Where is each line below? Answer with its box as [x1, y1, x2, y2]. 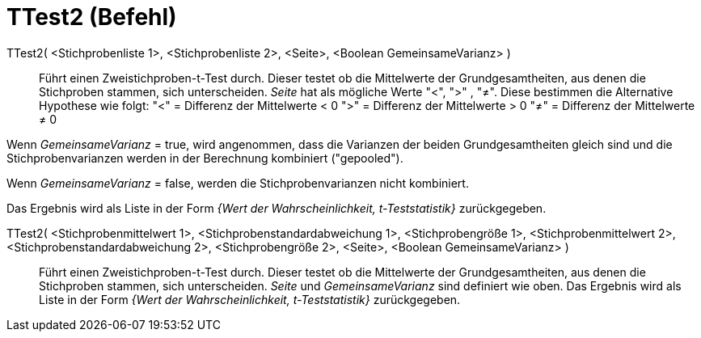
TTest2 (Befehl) [6, 3, 177, 31]
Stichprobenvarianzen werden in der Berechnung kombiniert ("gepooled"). [6, 150, 403, 165]
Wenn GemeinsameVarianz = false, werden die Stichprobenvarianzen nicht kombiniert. [6, 175, 469, 190]
